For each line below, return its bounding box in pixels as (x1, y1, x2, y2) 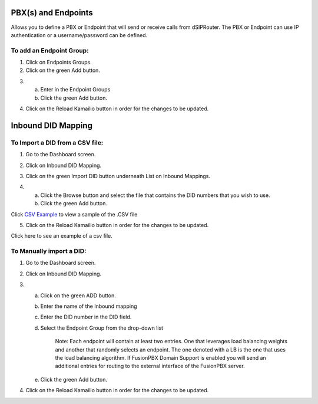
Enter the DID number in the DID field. (40, 313, 132, 321)
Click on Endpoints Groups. (25, 59, 92, 66)
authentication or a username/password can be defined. (11, 31, 148, 38)
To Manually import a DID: (11, 247, 87, 255)
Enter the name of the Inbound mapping (40, 303, 138, 310)
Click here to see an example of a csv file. (11, 232, 113, 239)
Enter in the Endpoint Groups (40, 86, 111, 93)
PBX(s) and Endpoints (11, 8, 94, 18)
